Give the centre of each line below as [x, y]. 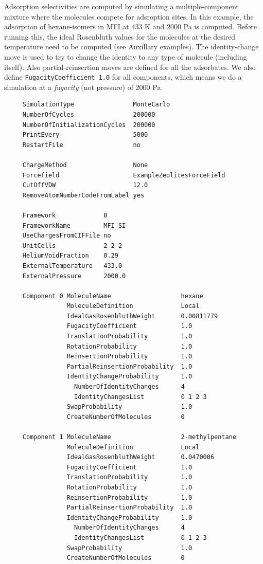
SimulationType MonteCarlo [96, 105]
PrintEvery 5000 [85, 135]
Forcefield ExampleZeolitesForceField [124, 175]
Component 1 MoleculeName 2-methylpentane [129, 437]
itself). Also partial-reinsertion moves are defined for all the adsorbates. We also [130, 67]
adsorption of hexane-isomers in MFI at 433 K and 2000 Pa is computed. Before [130, 26]
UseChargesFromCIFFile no [67, 236]
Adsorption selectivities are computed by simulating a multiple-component [121, 6]
